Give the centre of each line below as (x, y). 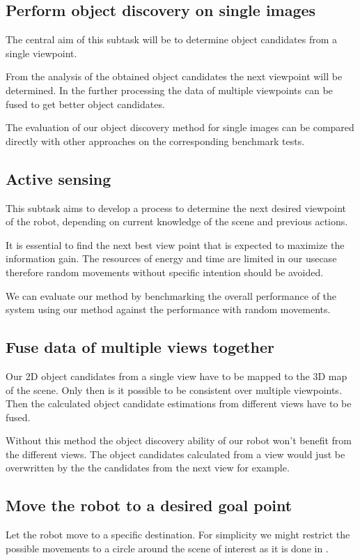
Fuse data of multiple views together (140, 347)
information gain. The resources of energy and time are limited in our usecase (171, 258)
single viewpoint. (41, 53)
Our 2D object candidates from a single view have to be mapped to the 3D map (177, 376)
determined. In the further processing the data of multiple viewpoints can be (169, 90)
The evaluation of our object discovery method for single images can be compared (180, 127)
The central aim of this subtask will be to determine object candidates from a (172, 39)
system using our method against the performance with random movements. (168, 309)
